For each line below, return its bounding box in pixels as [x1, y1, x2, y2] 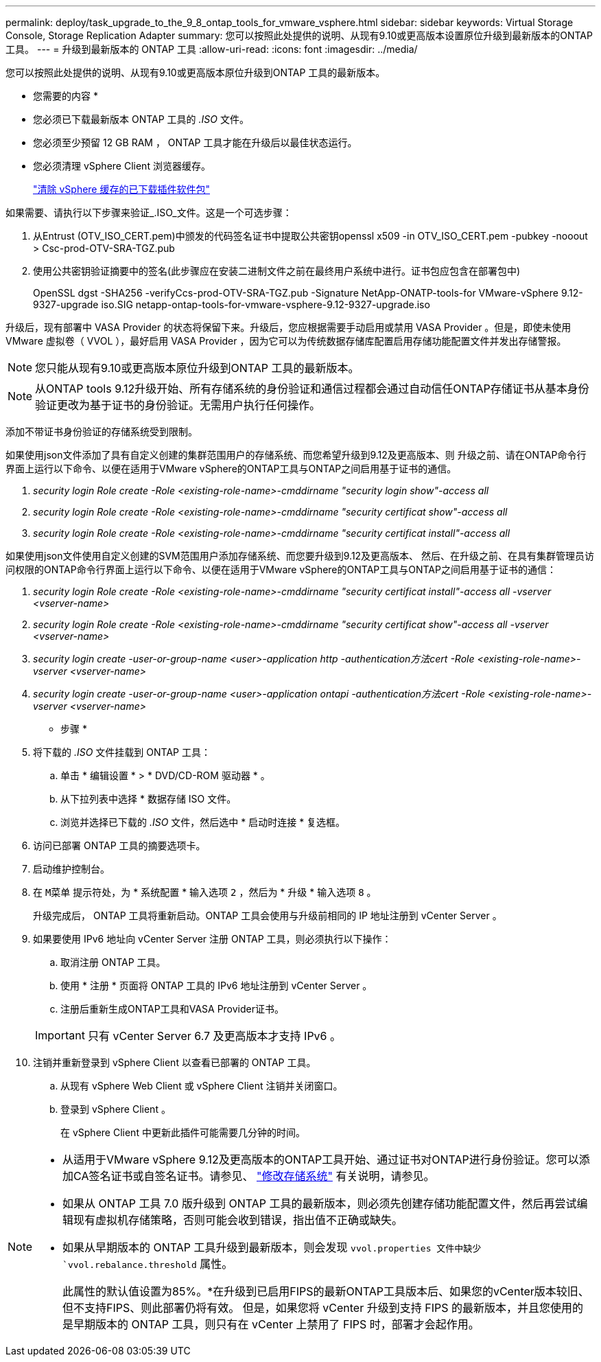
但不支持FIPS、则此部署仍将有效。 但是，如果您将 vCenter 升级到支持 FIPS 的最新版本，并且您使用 [62, 1301, 572, 1315]
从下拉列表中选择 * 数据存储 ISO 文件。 [60, 793, 237, 805]
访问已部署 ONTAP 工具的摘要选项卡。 [33, 840, 206, 851]
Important [35, 1028, 85, 1042]
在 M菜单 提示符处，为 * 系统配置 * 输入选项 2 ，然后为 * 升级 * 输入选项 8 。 [33, 886, 377, 898]
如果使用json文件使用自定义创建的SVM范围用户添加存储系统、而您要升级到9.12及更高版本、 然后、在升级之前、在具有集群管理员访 [5, 550, 595, 562]
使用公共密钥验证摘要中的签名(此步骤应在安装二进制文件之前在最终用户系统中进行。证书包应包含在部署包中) [33, 265, 521, 277]
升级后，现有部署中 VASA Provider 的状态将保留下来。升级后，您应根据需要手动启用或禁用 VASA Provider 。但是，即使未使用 [5, 321, 571, 333]
